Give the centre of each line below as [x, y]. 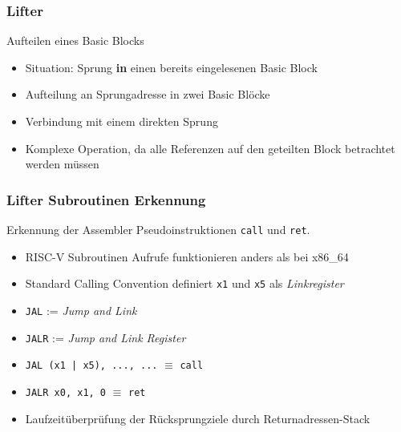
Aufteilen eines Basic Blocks [75, 40]
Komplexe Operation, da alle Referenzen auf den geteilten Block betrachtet [210, 148]
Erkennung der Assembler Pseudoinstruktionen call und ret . [158, 229]
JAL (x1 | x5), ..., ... [91, 366]
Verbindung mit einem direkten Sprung [122, 121]
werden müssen [62, 164]
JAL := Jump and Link [81, 310]
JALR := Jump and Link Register [105, 337]
